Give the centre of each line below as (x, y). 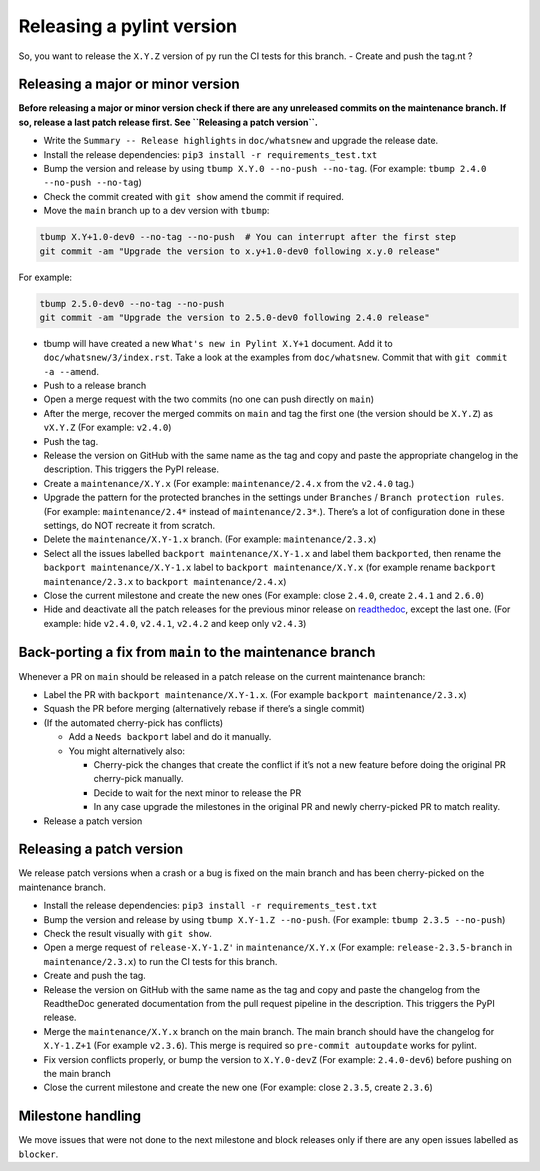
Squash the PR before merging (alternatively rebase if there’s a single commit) (204, 709)
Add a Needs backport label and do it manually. (170, 737)
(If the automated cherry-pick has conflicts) (133, 722)
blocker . (38, 1154)
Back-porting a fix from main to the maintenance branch (197, 651)
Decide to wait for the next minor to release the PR (197, 792)
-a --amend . (71, 371)
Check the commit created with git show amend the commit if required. (194, 196)
